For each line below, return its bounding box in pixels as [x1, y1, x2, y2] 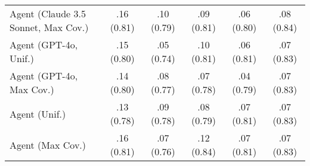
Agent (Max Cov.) [10, 137, 86, 152]
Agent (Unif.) [10, 106, 66, 121]
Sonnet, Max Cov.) [10, 20, 89, 34]
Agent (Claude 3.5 [10, 7, 86, 20]
